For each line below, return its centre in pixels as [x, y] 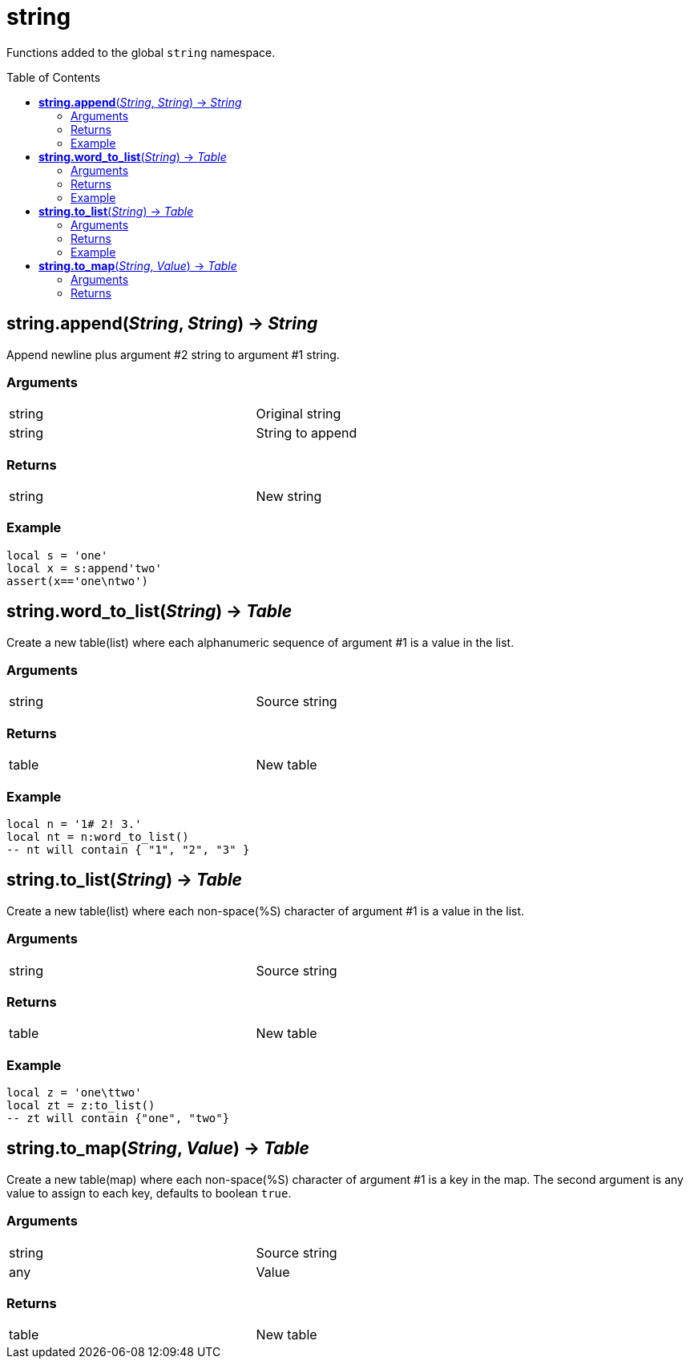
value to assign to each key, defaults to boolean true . [149, 1193]
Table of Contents [54, 77]
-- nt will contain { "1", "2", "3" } [128, 849]
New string [289, 497]
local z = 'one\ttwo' [74, 1093]
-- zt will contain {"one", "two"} [118, 1119]
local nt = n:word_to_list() [98, 836]
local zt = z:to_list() [81, 1106]
